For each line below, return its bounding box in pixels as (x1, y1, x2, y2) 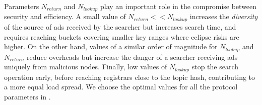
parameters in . (4, 91, 51, 101)
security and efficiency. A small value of (4, 11, 126, 22)
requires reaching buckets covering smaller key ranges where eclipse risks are (4, 31, 239, 42)
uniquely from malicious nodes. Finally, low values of (4, 61, 167, 72)
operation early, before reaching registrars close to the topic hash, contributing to (4, 71, 255, 82)
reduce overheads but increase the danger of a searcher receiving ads (27, 51, 238, 62)
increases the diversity (189, 11, 258, 22)
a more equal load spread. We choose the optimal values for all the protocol (4, 81, 238, 92)
